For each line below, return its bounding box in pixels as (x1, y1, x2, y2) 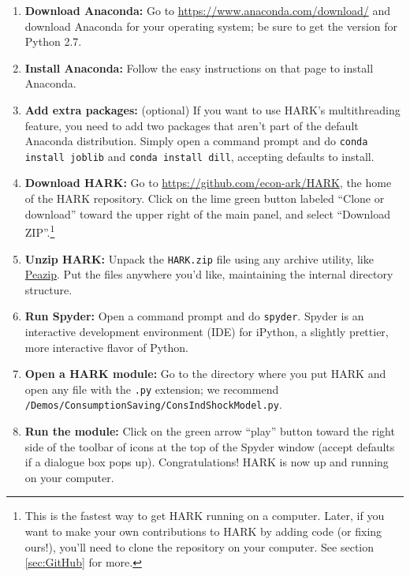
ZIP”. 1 (24, 222, 55, 240)
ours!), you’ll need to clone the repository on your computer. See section (24, 538, 374, 555)
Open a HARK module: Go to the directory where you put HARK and (24, 365, 386, 382)
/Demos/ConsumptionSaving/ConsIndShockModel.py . (24, 396, 282, 413)
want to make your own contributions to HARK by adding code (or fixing (24, 523, 382, 540)
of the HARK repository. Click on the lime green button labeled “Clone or (24, 190, 385, 207)
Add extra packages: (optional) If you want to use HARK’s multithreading (24, 101, 401, 118)
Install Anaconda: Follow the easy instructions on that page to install (24, 59, 374, 76)
